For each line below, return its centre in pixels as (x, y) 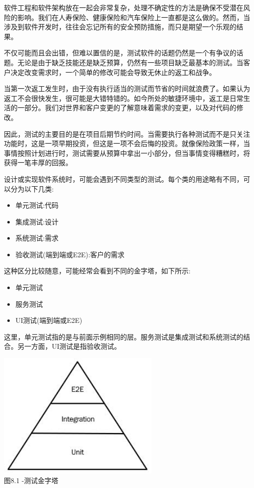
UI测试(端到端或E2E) (49, 320)
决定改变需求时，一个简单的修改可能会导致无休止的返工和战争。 (113, 72)
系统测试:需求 (37, 238)
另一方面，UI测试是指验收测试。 (69, 346)
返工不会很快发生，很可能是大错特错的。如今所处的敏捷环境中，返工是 (117, 98)
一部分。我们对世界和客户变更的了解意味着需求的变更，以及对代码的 (127, 108)
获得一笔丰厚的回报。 (38, 162)
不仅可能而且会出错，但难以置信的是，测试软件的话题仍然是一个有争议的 (120, 53)
